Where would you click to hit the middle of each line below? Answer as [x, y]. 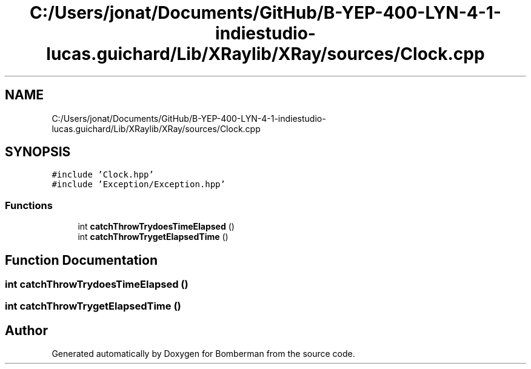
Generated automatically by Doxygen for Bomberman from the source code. [203, 354]
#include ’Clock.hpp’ [103, 175]
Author [26, 330]
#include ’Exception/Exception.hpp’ [139, 184]
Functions [29, 205]
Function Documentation [81, 260]
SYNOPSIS [38, 152]
